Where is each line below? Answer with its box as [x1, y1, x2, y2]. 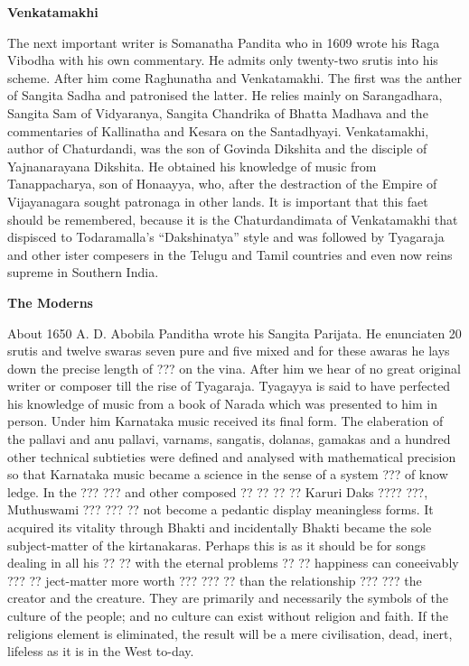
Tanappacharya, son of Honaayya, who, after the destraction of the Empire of [7, 174, 437, 193]
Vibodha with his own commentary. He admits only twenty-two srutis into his [7, 51, 438, 69]
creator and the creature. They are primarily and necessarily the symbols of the [7, 588, 448, 607]
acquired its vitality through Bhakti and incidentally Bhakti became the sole [7, 518, 432, 537]
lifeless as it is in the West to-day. [7, 642, 194, 661]
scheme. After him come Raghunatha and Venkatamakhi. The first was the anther [7, 68, 462, 87]
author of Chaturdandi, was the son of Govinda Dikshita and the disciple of [7, 139, 427, 158]
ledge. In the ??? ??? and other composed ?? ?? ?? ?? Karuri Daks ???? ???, [7, 482, 428, 501]
